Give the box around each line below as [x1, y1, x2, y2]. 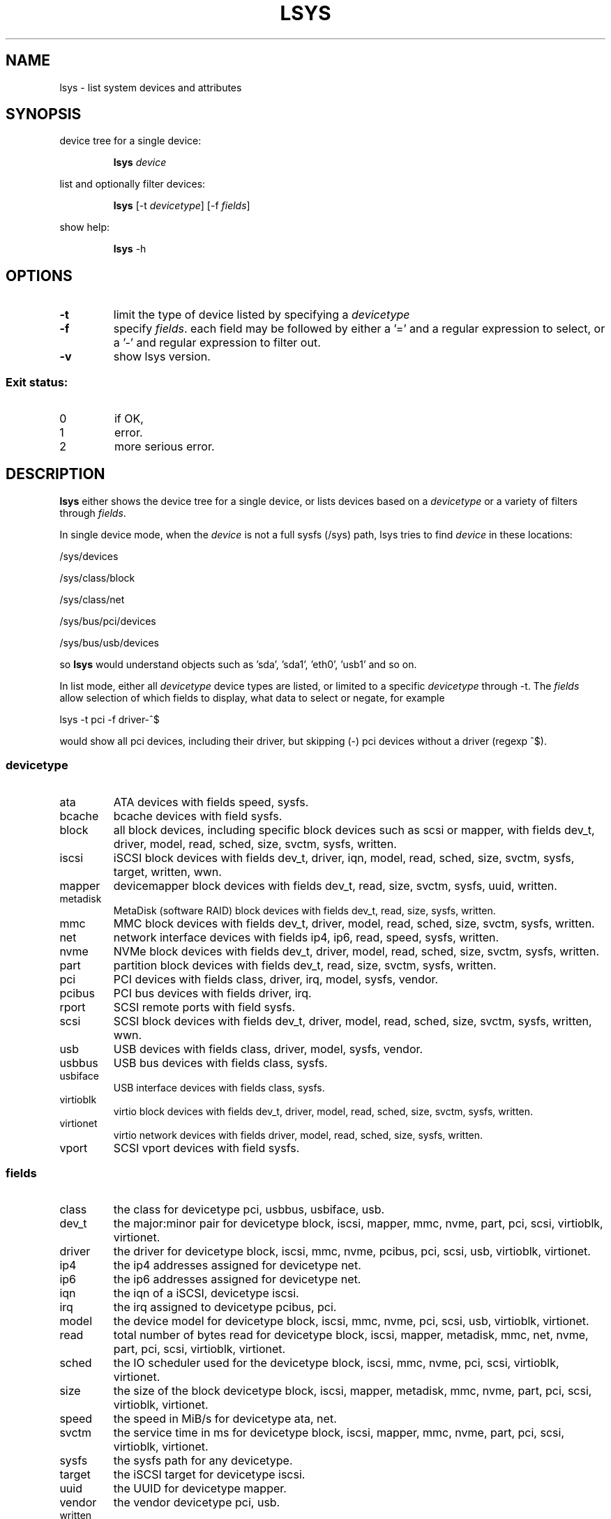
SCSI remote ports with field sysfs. [113, 999, 296, 1014]
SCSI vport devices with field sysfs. [113, 1140, 300, 1155]
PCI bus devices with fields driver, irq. [113, 985, 312, 1000]
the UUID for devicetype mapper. [113, 1481, 287, 1496]
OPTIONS [6, 266, 73, 285]
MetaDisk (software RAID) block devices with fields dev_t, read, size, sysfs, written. [113, 904, 496, 916]
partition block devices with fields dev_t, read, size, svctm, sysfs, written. [113, 958, 497, 972]
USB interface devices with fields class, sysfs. [113, 1081, 325, 1094]
